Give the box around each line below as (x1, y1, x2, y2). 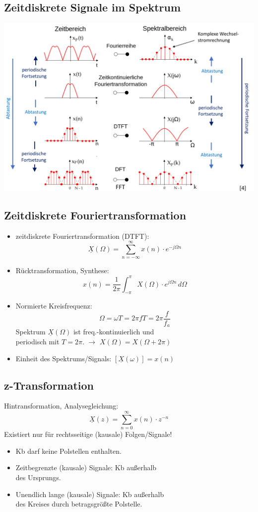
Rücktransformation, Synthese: (15, 265, 109, 276)
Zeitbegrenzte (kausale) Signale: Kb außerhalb (15, 462, 157, 473)
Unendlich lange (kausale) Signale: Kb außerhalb (15, 489, 164, 499)
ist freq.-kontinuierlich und (73, 326, 154, 337)
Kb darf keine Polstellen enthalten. (15, 445, 122, 456)
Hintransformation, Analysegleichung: (4, 401, 119, 411)
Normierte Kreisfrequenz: (15, 301, 92, 311)
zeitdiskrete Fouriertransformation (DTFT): (15, 230, 149, 241)
